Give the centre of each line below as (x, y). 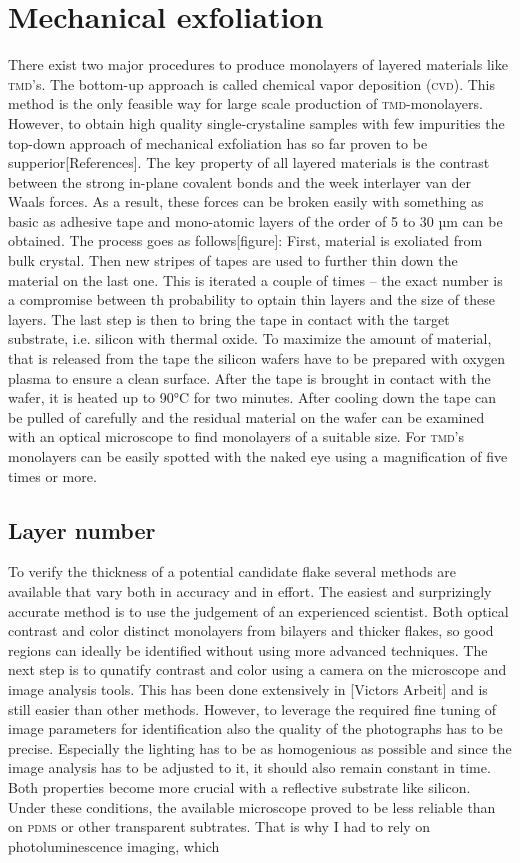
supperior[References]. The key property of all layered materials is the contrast (249, 162)
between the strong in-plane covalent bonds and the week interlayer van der (240, 181)
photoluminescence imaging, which (114, 845)
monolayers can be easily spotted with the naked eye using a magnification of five (258, 456)
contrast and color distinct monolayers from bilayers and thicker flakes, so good (251, 630)
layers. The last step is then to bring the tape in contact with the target (229, 318)
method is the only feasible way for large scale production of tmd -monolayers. (245, 103)
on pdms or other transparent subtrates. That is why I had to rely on (219, 826)
